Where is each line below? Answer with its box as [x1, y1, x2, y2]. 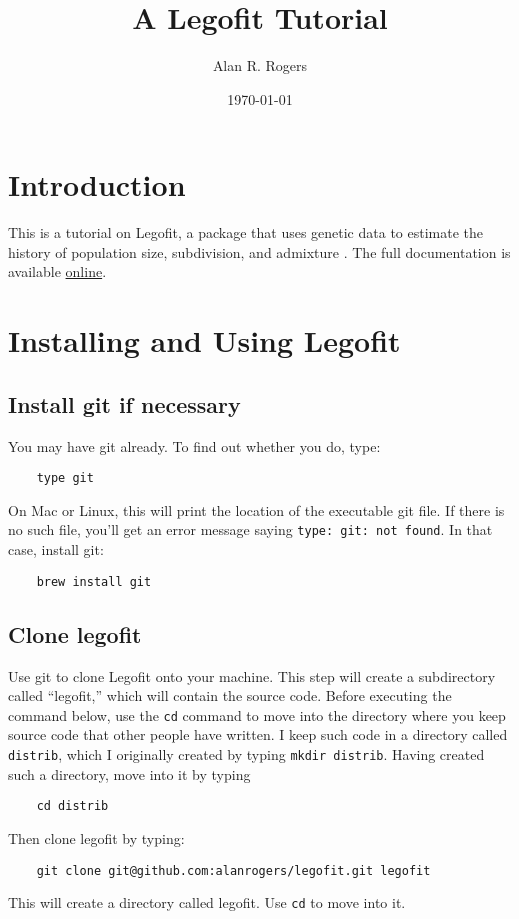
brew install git [36, 574, 152, 589]
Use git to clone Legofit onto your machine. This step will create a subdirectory [8, 665, 496, 686]
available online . [8, 261, 107, 282]
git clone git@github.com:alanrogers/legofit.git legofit [36, 863, 431, 878]
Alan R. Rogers [212, 55, 308, 76]
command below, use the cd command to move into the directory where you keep [8, 704, 506, 725]
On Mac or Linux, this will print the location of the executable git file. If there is [8, 499, 505, 520]
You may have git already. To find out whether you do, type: [8, 435, 381, 456]
